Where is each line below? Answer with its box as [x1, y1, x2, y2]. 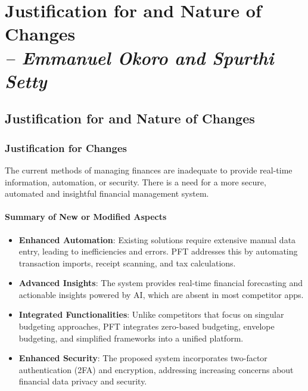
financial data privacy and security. [18, 375, 147, 387]
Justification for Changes [5, 140, 127, 155]
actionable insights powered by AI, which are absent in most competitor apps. [18, 288, 304, 300]
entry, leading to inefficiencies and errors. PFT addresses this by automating [18, 245, 298, 257]
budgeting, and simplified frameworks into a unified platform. [18, 331, 244, 344]
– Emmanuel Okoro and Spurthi [5, 45, 274, 70]
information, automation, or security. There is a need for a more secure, [5, 175, 266, 188]
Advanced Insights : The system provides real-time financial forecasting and [18, 277, 303, 289]
